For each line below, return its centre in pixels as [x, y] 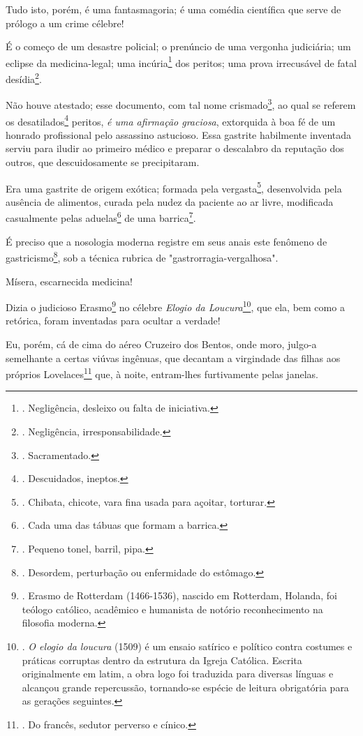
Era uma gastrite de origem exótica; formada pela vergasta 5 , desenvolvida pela [174, 187]
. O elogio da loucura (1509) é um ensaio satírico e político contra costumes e [187, 646]
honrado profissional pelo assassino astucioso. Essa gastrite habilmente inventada [179, 134]
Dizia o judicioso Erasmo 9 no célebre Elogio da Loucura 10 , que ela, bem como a [175, 306]
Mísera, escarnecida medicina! [69, 281]
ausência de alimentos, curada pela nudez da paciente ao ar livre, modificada [170, 201]
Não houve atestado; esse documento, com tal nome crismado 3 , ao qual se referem [181, 104]
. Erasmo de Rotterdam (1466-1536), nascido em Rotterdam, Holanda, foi [179, 595]
